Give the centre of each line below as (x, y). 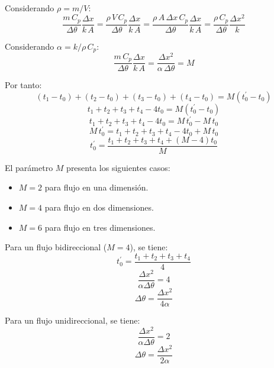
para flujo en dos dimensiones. (99, 207)
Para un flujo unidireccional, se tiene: (72, 320)
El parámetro (29, 167)
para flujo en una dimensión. (96, 187)
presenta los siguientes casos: (118, 167)
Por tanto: (23, 85)
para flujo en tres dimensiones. (100, 227)
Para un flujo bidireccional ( (56, 247)
